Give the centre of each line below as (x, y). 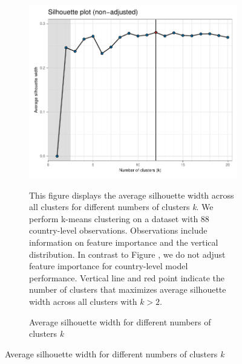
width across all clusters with (83, 301)
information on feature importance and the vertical (124, 242)
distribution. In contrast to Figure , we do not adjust (127, 254)
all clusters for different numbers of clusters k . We (121, 207)
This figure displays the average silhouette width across (132, 195)
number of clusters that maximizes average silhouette (128, 289)
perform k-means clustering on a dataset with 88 (119, 218)
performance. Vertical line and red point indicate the (127, 277)
